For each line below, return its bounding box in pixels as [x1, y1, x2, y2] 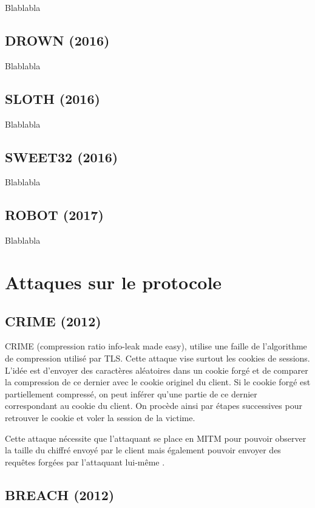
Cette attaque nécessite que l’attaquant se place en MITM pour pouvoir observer [5, 431, 307, 444]
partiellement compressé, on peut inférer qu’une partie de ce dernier [5, 387, 257, 400]
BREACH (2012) [5, 485, 115, 504]
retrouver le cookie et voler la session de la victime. [5, 411, 195, 424]
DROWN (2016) [5, 30, 110, 49]
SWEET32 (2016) [5, 147, 118, 166]
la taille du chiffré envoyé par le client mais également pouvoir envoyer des [5, 444, 281, 456]
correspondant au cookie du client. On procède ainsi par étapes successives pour [5, 399, 302, 412]
